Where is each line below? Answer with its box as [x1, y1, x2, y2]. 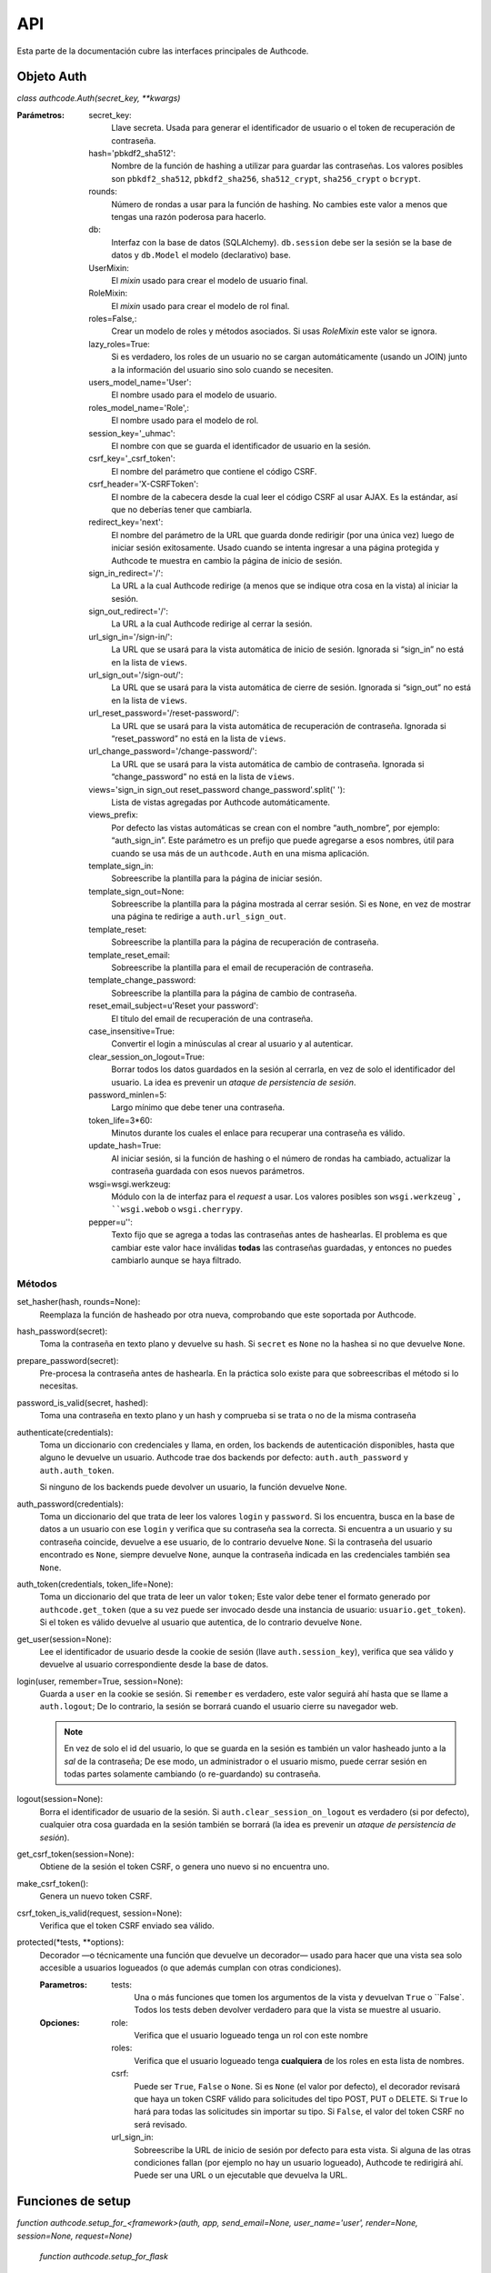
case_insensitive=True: [88, 1026, 175, 1036]
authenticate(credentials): [16, 1427, 114, 1437]
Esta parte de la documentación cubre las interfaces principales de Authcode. [16, 45, 309, 56]
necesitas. [39, 1380, 79, 1391]
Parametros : [39, 1978, 88, 1990]
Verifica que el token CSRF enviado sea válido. [39, 1919, 215, 1931]
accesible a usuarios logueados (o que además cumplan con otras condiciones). [39, 1962, 342, 1973]
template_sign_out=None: [88, 886, 185, 896]
